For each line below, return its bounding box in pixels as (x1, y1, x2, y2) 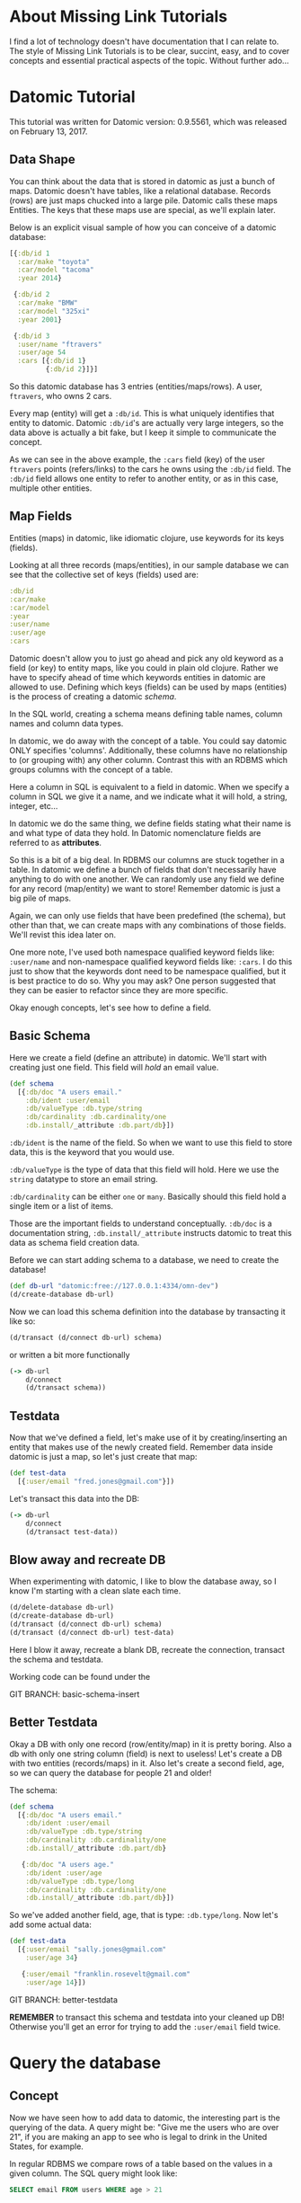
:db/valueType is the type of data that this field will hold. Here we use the (9, 1164, 279, 1175)
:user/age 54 (17, 348, 66, 357)
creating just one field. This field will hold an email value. (9, 1062, 219, 1072)
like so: (9, 1315, 36, 1327)
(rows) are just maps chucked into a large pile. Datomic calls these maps (9, 195, 279, 206)
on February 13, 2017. (9, 126, 88, 137)
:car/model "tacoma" (17, 265, 94, 275)
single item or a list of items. (9, 1201, 114, 1212)
